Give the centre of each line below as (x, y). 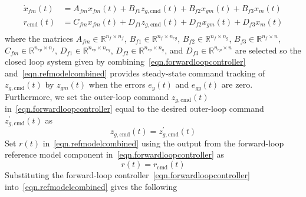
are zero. (237, 84)
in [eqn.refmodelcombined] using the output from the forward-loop (163, 143)
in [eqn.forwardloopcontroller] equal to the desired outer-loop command (134, 108)
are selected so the (268, 50)
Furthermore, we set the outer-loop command (87, 96)
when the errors (117, 84)
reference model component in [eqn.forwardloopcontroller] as (115, 154)
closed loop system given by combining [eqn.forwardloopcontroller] (125, 61)
